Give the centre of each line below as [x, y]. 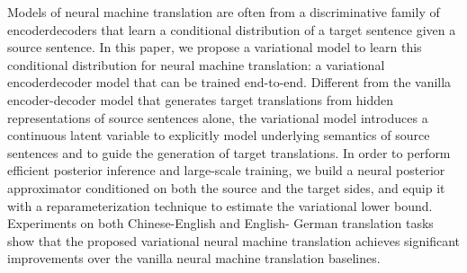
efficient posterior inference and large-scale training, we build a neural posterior [226, 170]
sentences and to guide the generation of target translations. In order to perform [229, 152]
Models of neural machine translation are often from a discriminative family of [224, 12]
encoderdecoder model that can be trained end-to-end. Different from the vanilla [229, 82]
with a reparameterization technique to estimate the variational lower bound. [220, 205]
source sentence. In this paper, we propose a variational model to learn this [215, 47]
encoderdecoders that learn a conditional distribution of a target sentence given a [232, 29]
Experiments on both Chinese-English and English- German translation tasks [220, 223]
